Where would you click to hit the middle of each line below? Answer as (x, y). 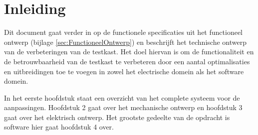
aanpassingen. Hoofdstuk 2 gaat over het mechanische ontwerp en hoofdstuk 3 (123, 107)
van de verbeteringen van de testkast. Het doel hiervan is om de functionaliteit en (129, 52)
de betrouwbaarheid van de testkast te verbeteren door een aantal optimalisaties (127, 61)
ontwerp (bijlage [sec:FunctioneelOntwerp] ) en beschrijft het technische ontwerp (125, 42)
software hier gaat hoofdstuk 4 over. (59, 127)
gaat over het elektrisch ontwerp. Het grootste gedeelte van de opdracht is (117, 117)
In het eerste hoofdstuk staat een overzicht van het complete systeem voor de (122, 97)
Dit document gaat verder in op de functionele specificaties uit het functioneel (123, 32)
